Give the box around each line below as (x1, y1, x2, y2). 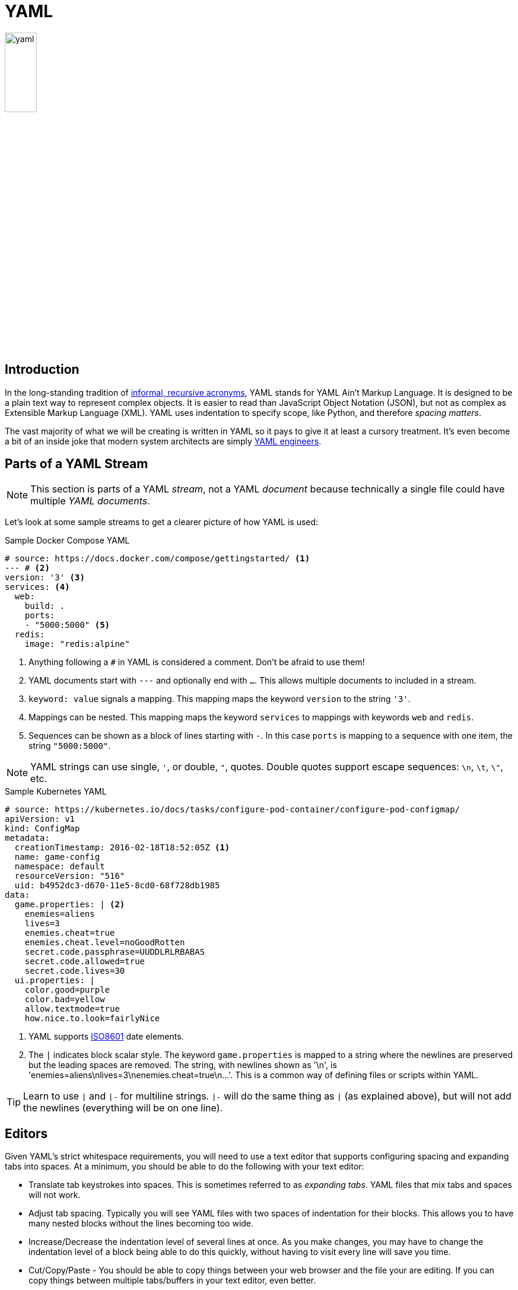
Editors (5, 1126, 48, 1141)
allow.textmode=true (24, 1004, 120, 1014)
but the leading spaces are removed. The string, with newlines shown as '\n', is (28, 1060, 337, 1070)
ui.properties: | (14, 976, 95, 986)
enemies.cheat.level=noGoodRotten (24, 938, 185, 948)
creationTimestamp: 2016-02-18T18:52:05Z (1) (14, 843, 230, 853)
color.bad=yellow (24, 994, 105, 1005)
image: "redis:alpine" (24, 639, 130, 649)
